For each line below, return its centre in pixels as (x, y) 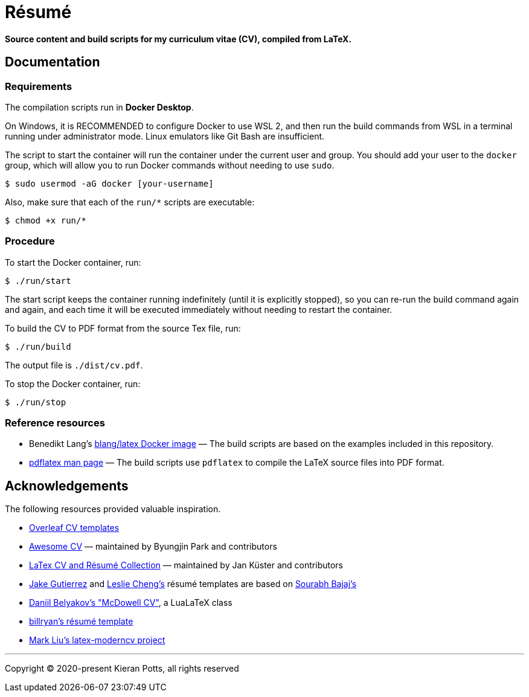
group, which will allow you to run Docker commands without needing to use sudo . (170, 165)
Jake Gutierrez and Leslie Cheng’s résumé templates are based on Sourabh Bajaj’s (193, 584)
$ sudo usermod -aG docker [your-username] (109, 183)
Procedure (30, 241)
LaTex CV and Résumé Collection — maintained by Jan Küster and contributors (186, 565)
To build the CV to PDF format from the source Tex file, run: (123, 328)
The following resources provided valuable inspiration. (113, 509)
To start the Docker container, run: (73, 262)
